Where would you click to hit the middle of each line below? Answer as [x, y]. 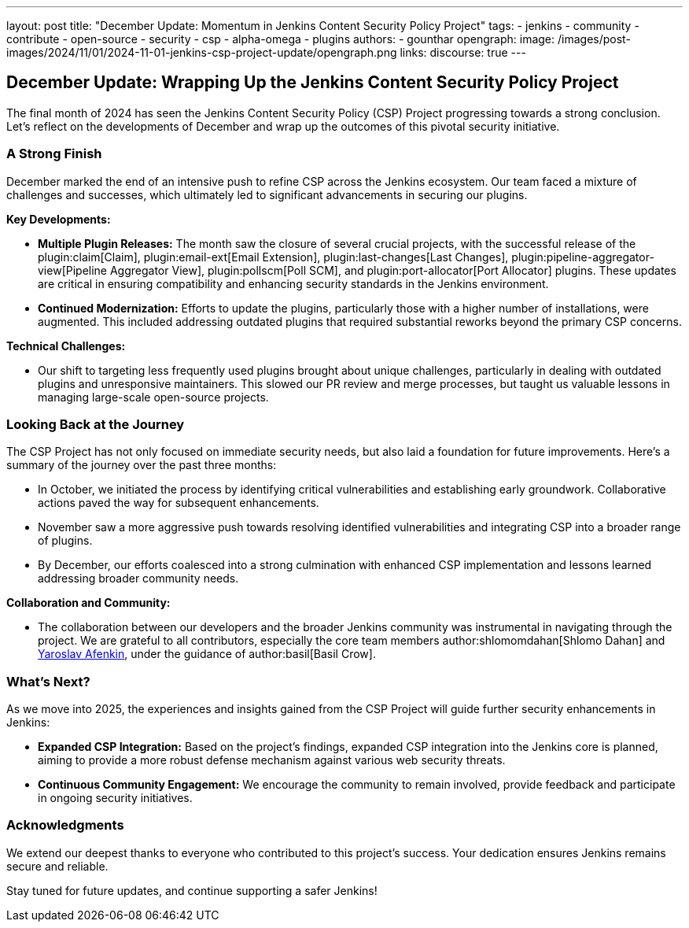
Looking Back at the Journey [96, 424]
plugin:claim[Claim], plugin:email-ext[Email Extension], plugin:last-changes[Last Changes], [273, 257]
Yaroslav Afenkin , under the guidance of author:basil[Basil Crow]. [207, 654]
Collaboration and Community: [88, 603]
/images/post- [594, 39]
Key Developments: [59, 219]
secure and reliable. [57, 866]
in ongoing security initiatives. [115, 798]
